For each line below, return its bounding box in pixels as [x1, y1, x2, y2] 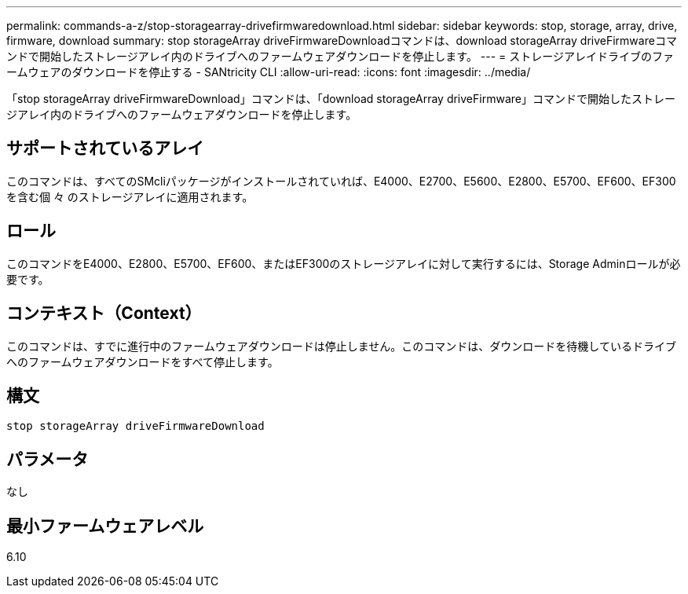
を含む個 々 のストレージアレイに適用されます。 [6, 189, 254, 203]
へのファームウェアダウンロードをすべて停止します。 [6, 354, 279, 368]
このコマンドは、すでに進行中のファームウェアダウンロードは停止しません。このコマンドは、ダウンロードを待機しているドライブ [6, 339, 676, 353]
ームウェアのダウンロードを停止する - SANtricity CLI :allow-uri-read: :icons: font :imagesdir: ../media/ [6, 65, 531, 79]
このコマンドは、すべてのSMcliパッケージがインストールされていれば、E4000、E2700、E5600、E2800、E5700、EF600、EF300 [6, 174, 676, 188]
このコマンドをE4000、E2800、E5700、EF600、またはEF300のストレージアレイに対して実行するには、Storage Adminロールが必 [6, 256, 681, 270]
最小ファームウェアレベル [6, 515, 204, 536]
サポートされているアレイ [6, 138, 204, 159]
